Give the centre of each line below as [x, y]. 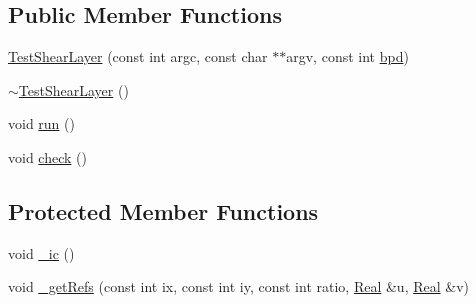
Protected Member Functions [163, 210]
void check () [47, 156]
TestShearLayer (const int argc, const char [138, 56]
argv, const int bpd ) [347, 56]
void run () [41, 123]
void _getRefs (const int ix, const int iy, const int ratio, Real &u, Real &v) [239, 286]
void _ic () [41, 252]
